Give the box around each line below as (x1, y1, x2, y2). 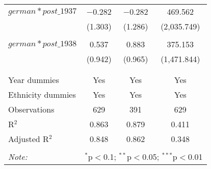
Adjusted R (8, 133, 49, 145)
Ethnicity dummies (8, 89, 76, 100)
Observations (8, 103, 55, 115)
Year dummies (8, 74, 59, 86)
